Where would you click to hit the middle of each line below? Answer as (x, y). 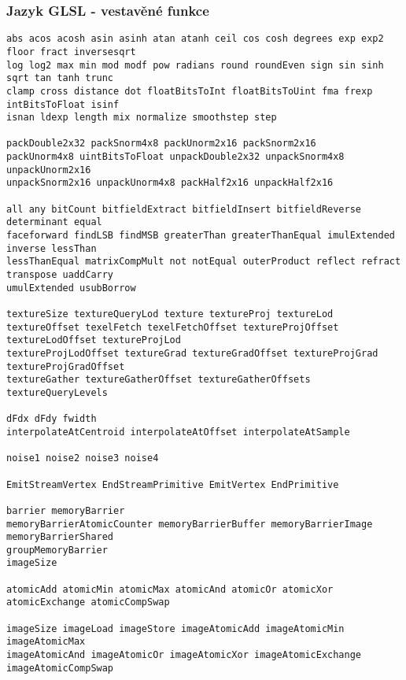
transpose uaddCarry (60, 275)
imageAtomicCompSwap (60, 668)
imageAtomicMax (46, 642)
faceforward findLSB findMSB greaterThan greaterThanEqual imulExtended (201, 236)
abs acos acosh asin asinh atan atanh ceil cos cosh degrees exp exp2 (195, 39)
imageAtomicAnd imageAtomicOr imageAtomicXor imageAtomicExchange (184, 655)
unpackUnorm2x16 (49, 170)
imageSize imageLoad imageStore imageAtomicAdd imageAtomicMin (175, 628)
